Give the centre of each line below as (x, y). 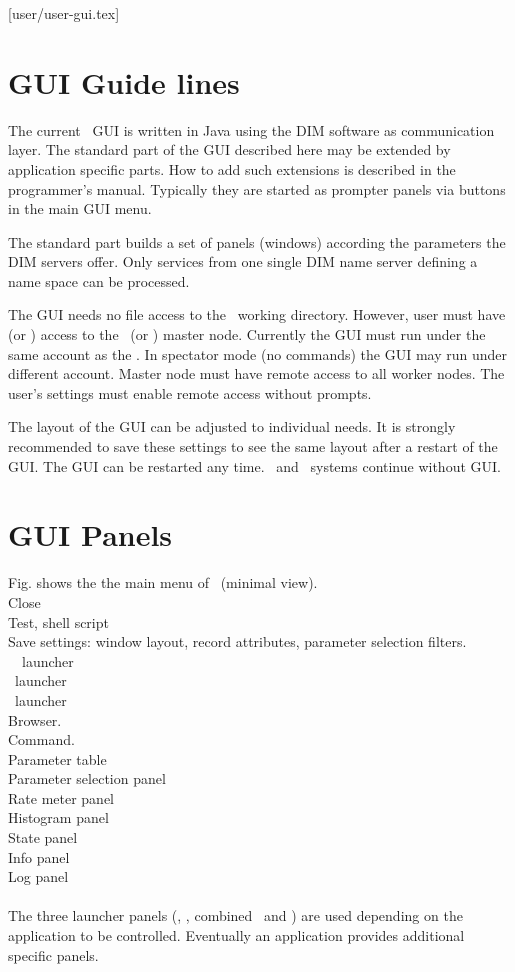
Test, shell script (58, 621)
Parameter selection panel (87, 778)
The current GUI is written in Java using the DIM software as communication (251, 129)
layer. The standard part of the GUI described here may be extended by (229, 149)
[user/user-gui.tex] (64, 13)
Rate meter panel (61, 797)
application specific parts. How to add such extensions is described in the (232, 168)
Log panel (38, 876)
